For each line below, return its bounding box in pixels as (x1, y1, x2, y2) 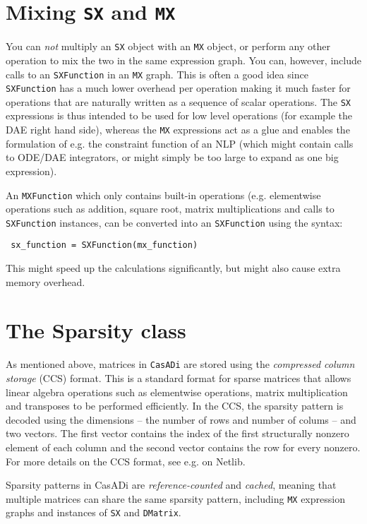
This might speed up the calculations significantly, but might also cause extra (6, 261, 341, 275)
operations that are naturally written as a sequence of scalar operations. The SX (6, 94, 351, 109)
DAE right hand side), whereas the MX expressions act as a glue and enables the (6, 122, 350, 137)
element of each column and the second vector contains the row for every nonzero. (6, 440, 361, 454)
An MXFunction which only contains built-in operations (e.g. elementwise (6, 187, 321, 202)
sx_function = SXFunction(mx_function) (11, 240, 198, 251)
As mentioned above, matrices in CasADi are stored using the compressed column (6, 357, 355, 371)
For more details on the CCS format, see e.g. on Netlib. (6, 453, 246, 468)
